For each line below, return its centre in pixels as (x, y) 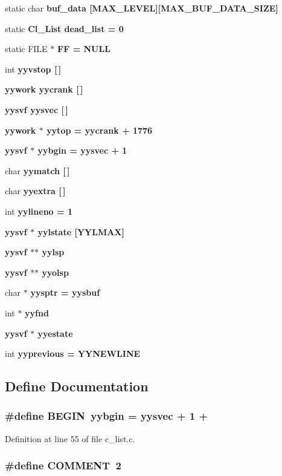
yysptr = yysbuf (65, 292)
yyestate (55, 333)
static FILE (26, 49)
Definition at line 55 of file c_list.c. (70, 438)
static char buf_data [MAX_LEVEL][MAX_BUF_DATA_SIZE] (142, 8)
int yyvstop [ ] (33, 69)
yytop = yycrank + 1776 (100, 130)
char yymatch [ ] (37, 170)
